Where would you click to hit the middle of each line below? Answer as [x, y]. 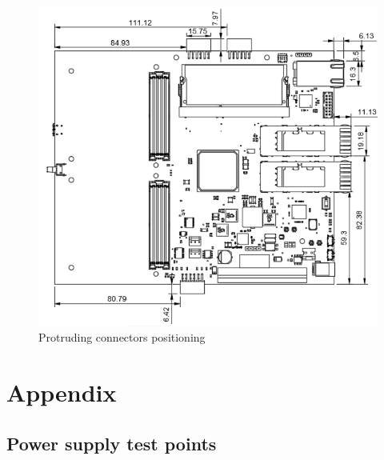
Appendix [62, 392]
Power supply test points [112, 443]
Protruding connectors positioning [122, 337]
